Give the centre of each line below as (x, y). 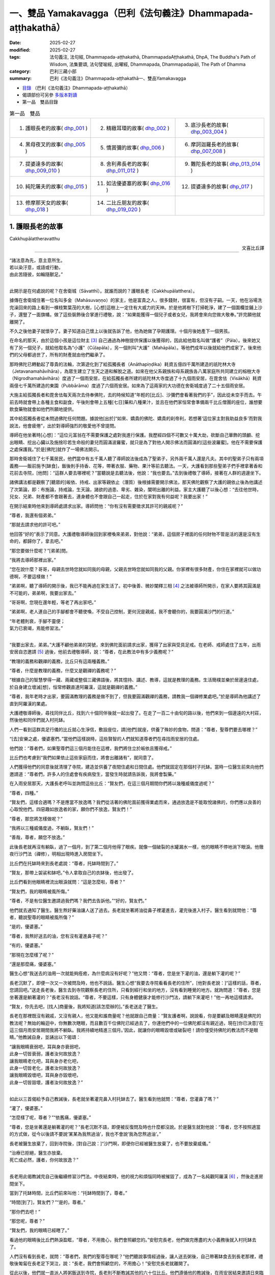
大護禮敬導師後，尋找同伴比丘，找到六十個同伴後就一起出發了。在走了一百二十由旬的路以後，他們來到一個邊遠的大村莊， (136, 713)
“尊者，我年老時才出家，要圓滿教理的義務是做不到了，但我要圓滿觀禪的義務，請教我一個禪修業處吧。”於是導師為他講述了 (135, 697)
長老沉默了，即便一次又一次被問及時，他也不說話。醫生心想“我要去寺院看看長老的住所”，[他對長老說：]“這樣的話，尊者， (137, 983)
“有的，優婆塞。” (26, 946)
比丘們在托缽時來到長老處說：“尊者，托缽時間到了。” (64, 863)
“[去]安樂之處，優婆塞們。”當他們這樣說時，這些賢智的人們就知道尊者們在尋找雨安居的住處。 (106, 739)
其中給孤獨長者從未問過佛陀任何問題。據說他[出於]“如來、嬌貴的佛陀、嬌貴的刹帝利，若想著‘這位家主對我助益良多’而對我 (136, 419)
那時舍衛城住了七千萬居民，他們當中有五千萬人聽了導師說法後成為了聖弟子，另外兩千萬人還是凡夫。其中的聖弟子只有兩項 (136, 458)
